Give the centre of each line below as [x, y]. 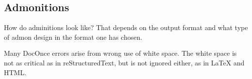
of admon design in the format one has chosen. [73, 37]
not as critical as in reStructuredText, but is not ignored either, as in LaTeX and [124, 62]
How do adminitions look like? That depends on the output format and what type [126, 27]
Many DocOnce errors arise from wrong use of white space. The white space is [120, 53]
